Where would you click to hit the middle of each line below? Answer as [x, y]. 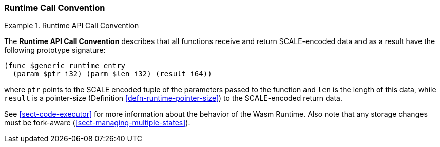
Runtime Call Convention [55, 8]
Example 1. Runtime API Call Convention [72, 26]
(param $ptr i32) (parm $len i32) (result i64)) [112, 74]
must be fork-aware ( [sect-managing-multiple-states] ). [97, 123]
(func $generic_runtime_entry [65, 66]
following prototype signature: [55, 50]
